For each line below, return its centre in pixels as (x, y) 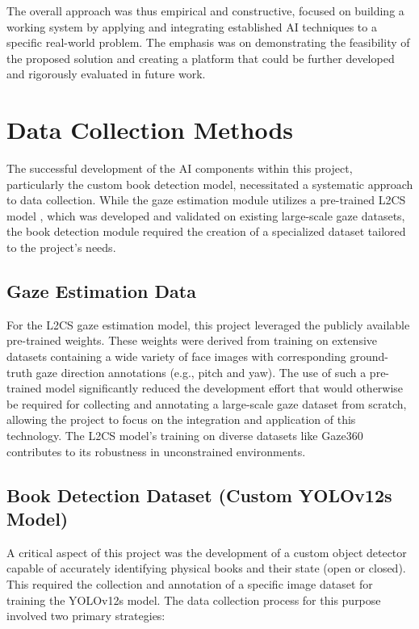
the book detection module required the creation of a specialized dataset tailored (206, 231)
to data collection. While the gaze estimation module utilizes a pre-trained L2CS (206, 200)
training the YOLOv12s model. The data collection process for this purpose (194, 600)
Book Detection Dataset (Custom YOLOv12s (199, 495)
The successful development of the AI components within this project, (180, 168)
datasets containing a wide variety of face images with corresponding (176, 356)
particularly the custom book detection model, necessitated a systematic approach (210, 184)
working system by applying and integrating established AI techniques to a (192, 26)
